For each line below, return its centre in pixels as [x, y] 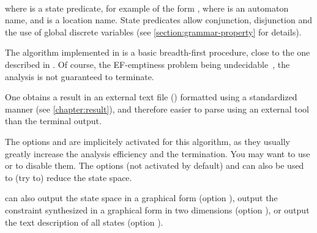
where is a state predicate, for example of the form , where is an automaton [147, 8]
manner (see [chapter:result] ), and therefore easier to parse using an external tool [157, 109]
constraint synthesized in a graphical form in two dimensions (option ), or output [157, 209]
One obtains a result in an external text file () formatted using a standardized [151, 97]
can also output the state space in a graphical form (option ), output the [141, 198]
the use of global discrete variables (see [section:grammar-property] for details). [153, 31]
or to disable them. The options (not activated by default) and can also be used [155, 165]
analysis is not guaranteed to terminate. [80, 76]
